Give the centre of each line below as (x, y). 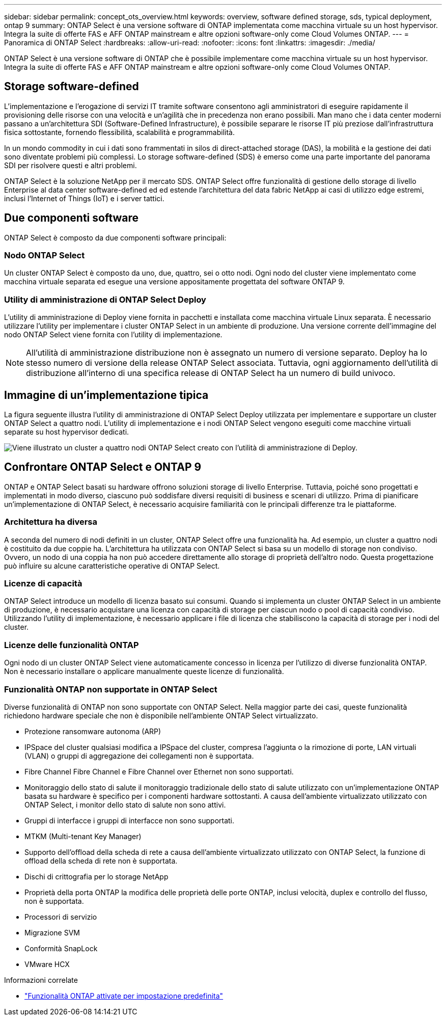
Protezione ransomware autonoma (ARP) (93, 731)
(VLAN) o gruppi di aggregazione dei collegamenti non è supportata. (139, 756)
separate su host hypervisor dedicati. (67, 432)
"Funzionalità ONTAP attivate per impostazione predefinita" (124, 996)
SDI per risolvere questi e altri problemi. (71, 165)
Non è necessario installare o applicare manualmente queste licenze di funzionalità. (144, 672)
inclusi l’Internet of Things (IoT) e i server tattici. (84, 198)
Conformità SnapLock (61, 948)
